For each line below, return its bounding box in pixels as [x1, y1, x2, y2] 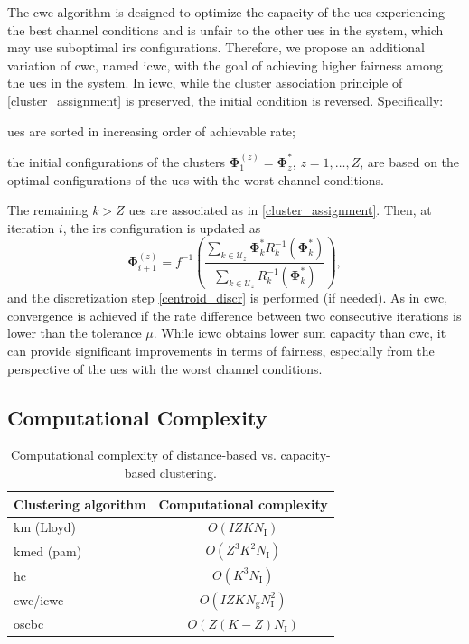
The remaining [7, 201, 89, 219]
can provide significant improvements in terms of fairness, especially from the [7, 341, 435, 360]
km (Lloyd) [14, 518, 77, 537]
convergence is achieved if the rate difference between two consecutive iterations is [7, 305, 462, 324]
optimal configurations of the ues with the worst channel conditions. [7, 170, 384, 189]
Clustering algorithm [14, 494, 146, 513]
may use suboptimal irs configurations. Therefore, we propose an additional [7, 38, 425, 57]
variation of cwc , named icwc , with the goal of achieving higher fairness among [7, 55, 443, 74]
